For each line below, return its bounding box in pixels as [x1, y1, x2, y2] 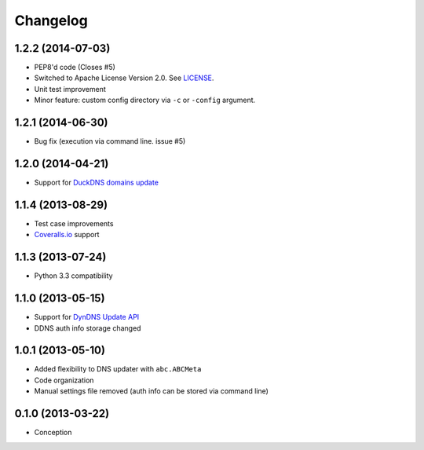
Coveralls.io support [34, 230, 100, 240]
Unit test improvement [34, 84, 106, 93]
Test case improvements [34, 218, 114, 228]
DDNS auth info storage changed [34, 323, 141, 333]
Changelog [14, 12, 88, 29]
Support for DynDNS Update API [34, 313, 140, 322]
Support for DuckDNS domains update [34, 177, 159, 188]
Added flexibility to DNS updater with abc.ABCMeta [34, 364, 202, 374]
